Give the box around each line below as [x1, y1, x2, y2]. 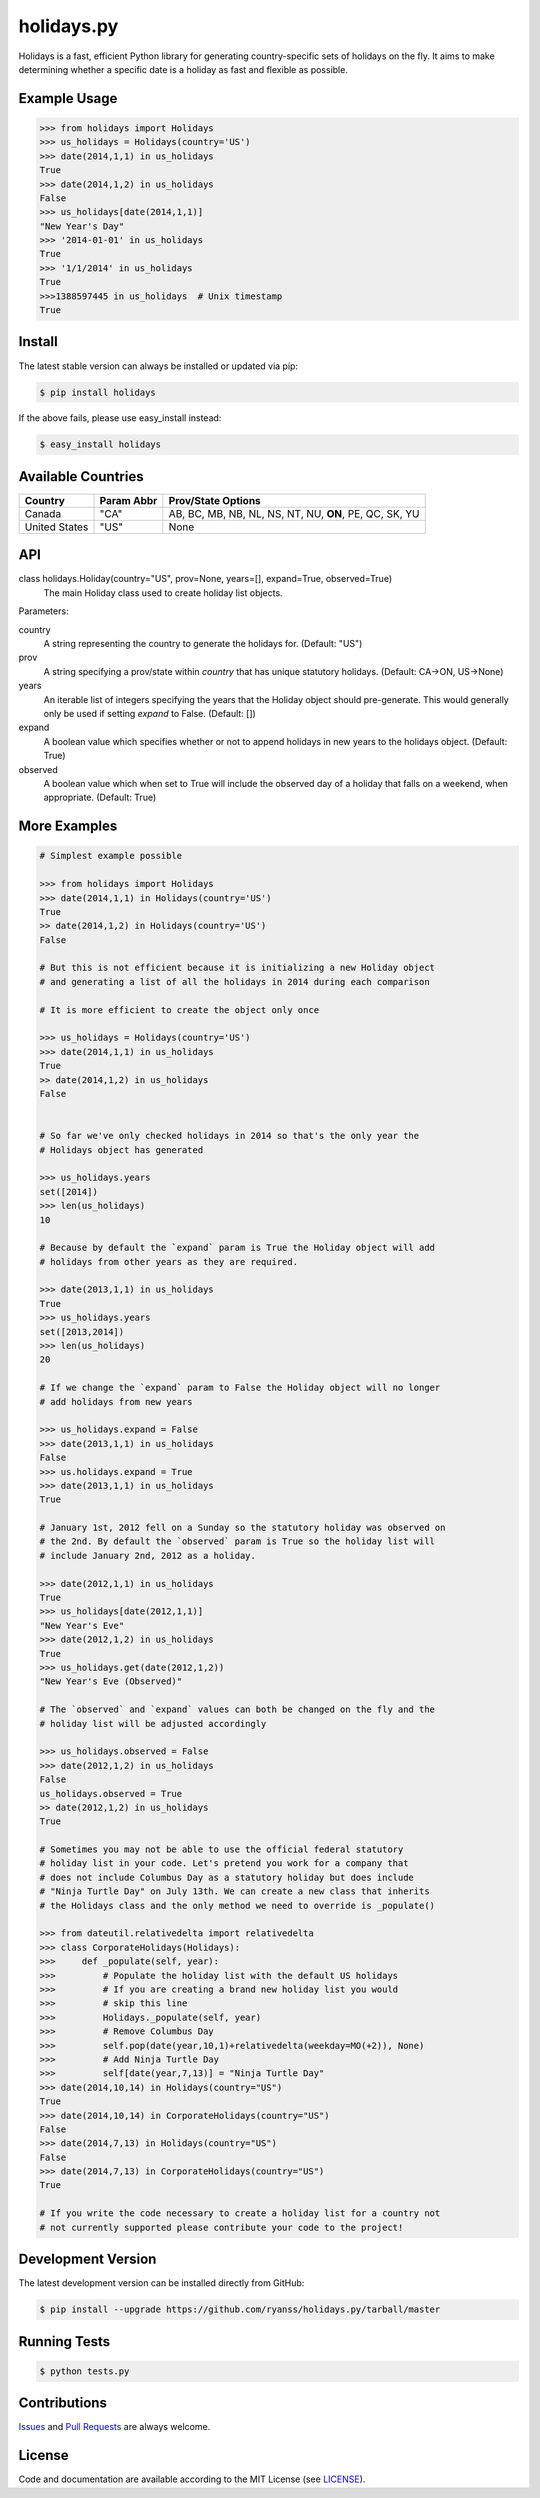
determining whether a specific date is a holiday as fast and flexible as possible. [18, 63, 349, 75]
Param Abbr [99, 493, 158, 507]
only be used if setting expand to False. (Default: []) [43, 708, 257, 719]
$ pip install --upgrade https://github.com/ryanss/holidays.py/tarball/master [39, 2304, 441, 2315]
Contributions [18, 2395, 107, 2412]
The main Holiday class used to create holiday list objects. [43, 586, 284, 599]
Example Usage [18, 90, 118, 107]
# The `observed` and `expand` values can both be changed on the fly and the [39, 1704, 435, 1715]
